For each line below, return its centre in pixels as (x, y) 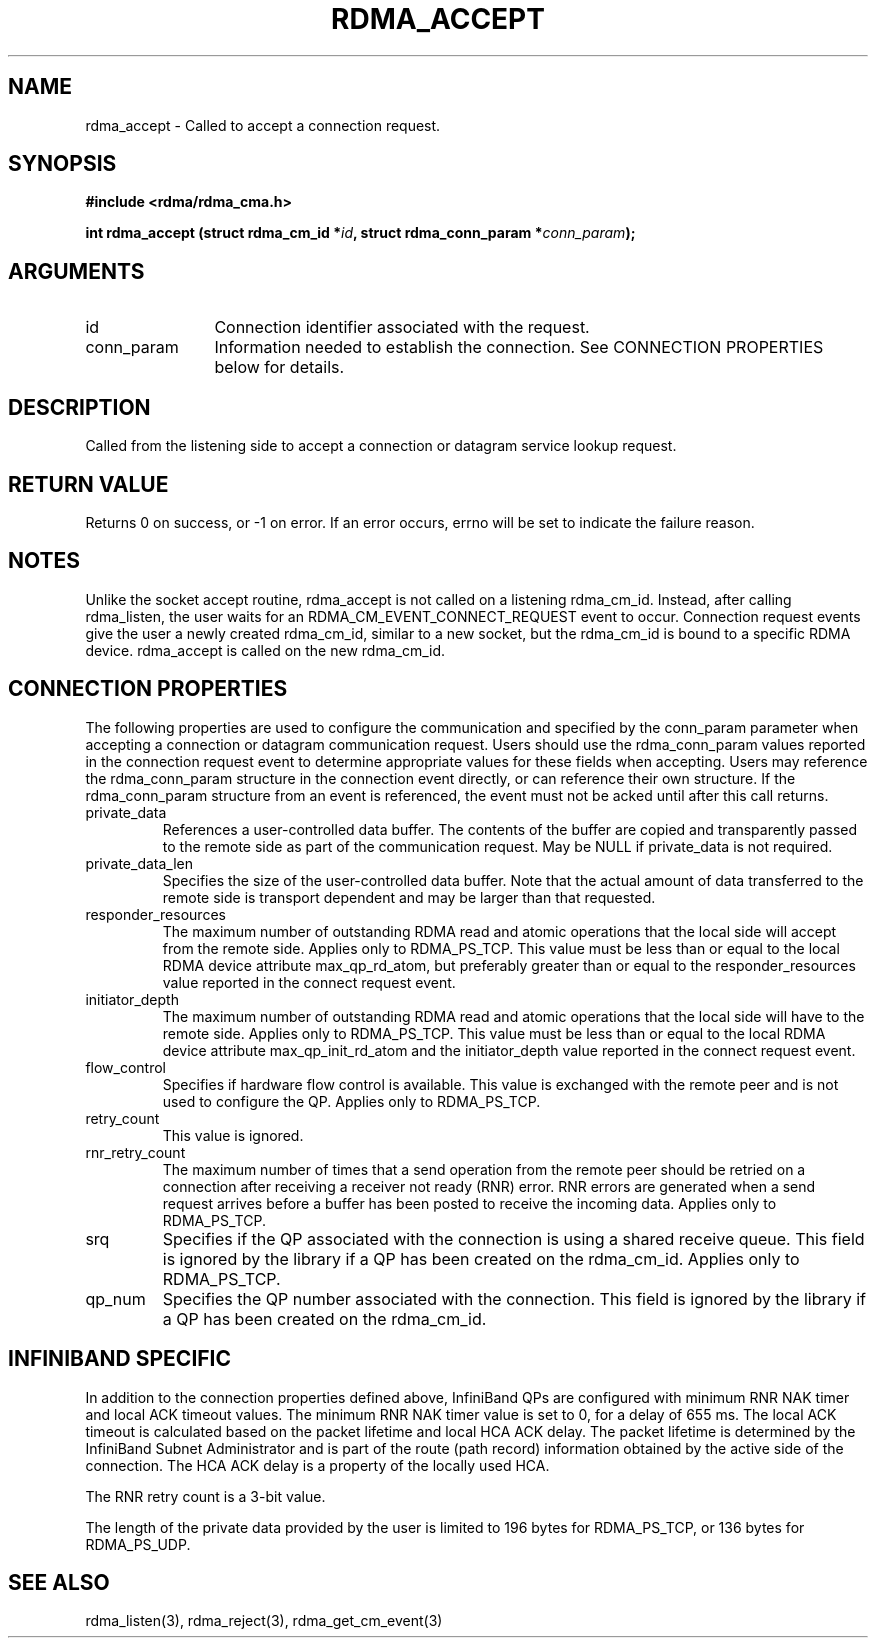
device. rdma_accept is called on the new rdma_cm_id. (265, 650)
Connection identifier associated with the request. (402, 327)
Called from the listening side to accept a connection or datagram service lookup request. (381, 446)
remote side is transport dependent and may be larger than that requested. (409, 897)
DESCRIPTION (79, 407)
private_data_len (139, 863)
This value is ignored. (233, 1135)
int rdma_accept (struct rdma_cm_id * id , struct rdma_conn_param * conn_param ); (360, 233)
